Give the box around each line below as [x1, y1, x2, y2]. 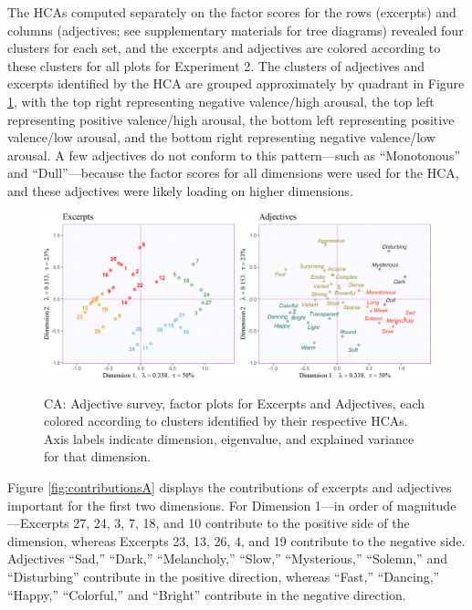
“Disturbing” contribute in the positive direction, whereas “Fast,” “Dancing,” [7, 567, 440, 585]
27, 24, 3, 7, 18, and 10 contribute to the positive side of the [73, 513, 410, 532]
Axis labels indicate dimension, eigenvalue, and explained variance [44, 429, 414, 448]
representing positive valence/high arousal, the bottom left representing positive [7, 109, 455, 129]
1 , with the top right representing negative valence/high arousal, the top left [7, 91, 435, 110]
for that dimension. [44, 447, 152, 466]
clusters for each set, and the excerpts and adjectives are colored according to [7, 38, 441, 57]
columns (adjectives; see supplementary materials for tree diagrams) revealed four [7, 20, 464, 39]
